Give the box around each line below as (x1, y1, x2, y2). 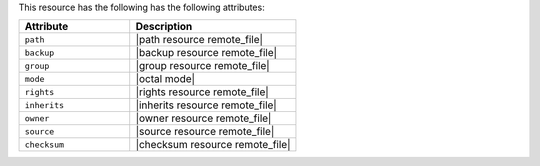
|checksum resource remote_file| (135, 138, 291, 152)
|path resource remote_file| (135, 33, 264, 47)
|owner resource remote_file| (135, 111, 272, 125)
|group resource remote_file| (135, 59, 270, 73)
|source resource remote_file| (135, 125, 275, 139)
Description (135, 20, 193, 34)
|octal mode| (135, 72, 195, 86)
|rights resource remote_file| (135, 85, 269, 99)
